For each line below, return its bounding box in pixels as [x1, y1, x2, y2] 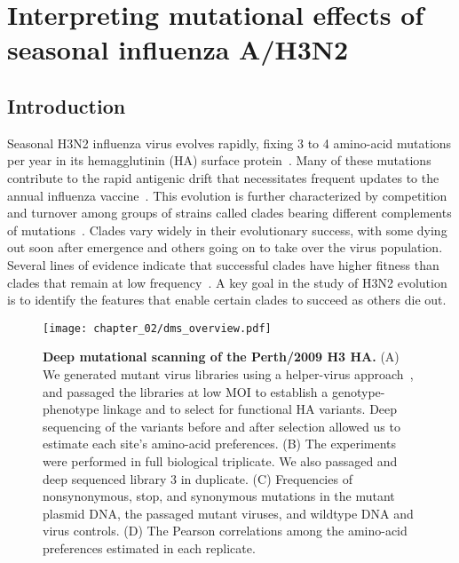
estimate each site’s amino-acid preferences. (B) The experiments [43, 434, 397, 453]
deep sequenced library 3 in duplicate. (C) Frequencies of [43, 469, 352, 488]
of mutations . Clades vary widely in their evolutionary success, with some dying [7, 220, 447, 239]
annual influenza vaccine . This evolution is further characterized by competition [7, 186, 447, 204]
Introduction [7, 91, 126, 119]
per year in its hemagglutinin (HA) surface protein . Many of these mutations [7, 151, 431, 170]
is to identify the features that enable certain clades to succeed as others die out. [7, 290, 447, 309]
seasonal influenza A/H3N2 [7, 31, 349, 67]
